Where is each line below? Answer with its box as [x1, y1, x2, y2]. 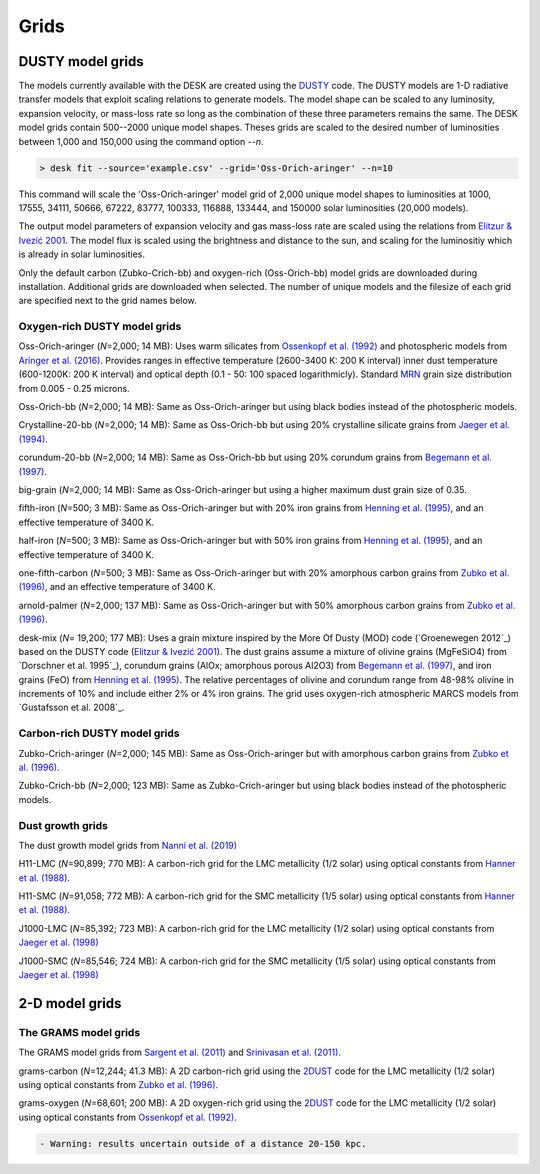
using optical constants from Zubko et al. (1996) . [18, 1078, 219, 1090]
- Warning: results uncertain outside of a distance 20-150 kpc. [39, 1138, 367, 1149]
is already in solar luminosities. [18, 248, 145, 260]
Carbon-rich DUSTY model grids [18, 726, 180, 740]
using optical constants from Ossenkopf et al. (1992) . [18, 1111, 237, 1123]
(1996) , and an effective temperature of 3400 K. [18, 581, 217, 593]
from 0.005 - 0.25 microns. [18, 382, 130, 394]
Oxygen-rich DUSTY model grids [18, 320, 182, 334]
